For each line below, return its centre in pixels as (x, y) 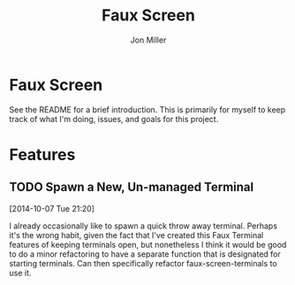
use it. (20, 273)
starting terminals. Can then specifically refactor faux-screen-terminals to (143, 263)
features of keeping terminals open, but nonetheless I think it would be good (148, 244)
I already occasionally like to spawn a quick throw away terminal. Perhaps (144, 226)
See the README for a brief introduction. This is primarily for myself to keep (147, 109)
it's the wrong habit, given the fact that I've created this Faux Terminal (136, 235)
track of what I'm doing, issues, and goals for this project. (114, 119)
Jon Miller (148, 40)
